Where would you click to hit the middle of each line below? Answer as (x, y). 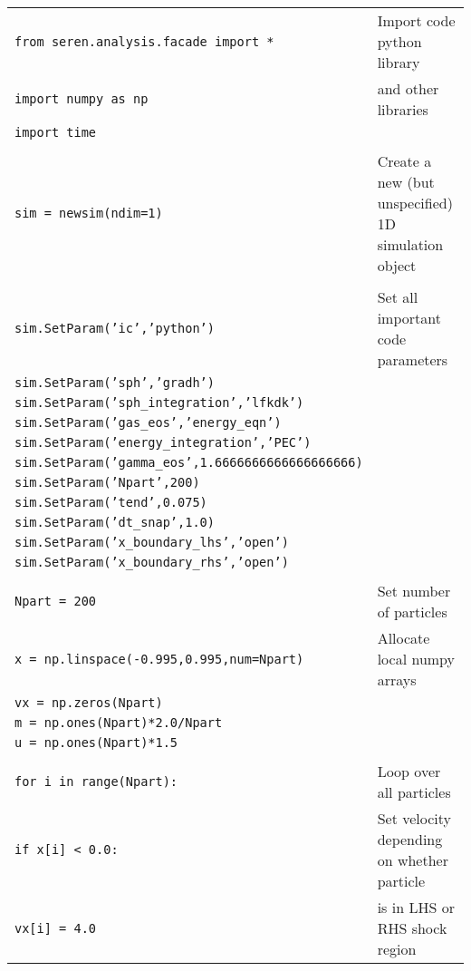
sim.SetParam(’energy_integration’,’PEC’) (163, 442)
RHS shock (412, 928)
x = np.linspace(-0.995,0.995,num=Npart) (159, 659)
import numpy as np (82, 99)
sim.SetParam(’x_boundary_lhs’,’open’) (152, 542)
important (409, 318)
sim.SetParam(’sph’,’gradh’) (115, 383)
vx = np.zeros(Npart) (89, 703)
